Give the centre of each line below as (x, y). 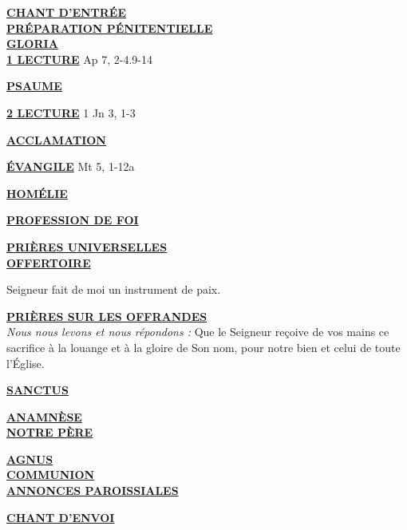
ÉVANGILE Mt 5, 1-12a (71, 166)
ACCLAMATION (56, 139)
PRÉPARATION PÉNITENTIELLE (110, 28)
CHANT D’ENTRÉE (67, 12)
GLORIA (32, 44)
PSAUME (34, 86)
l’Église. (26, 363)
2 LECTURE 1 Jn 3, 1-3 (71, 112)
